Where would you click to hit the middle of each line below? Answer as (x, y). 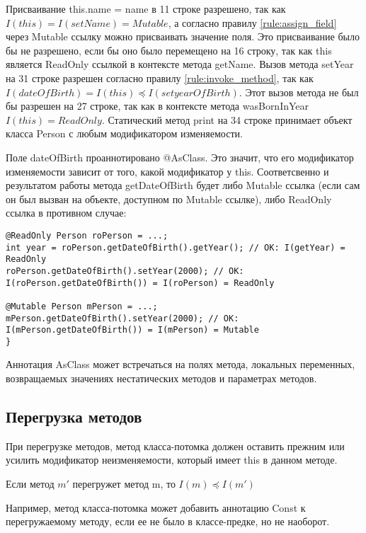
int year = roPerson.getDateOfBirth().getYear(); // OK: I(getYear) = (176, 247)
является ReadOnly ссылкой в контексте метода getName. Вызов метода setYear (180, 64)
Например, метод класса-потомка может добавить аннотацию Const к (156, 507)
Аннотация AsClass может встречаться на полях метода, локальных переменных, (181, 364)
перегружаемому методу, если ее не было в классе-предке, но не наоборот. (168, 521)
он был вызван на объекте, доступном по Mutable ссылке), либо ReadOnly (169, 199)
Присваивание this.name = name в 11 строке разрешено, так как (146, 8)
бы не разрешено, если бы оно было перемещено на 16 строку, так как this (169, 50)
